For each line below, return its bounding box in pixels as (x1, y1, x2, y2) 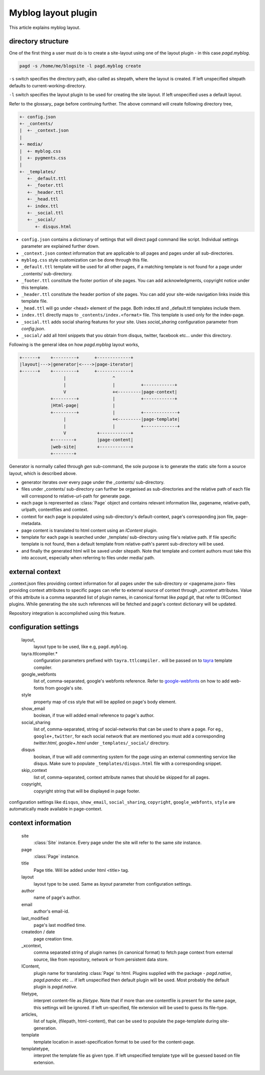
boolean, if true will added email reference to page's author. (33, 712, 155, 718)
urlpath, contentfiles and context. (21, 507, 88, 513)
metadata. (21, 521, 42, 526)
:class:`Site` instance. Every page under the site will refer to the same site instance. (33, 839, 202, 846)
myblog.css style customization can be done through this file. (21, 257, 149, 262)
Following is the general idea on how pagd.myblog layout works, (9, 341, 139, 347)
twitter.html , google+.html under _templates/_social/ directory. (33, 740, 170, 746)
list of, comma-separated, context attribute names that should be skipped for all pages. (33, 774, 210, 780)
